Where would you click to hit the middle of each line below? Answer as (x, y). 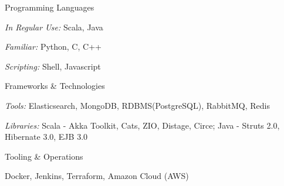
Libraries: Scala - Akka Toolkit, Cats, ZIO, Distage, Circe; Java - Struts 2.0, (142, 125)
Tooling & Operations (44, 156)
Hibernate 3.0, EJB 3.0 (46, 137)
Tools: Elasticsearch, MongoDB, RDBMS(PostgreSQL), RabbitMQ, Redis (137, 105)
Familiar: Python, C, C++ (53, 46)
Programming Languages (50, 7)
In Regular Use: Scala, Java (54, 27)
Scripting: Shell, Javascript (53, 66)
